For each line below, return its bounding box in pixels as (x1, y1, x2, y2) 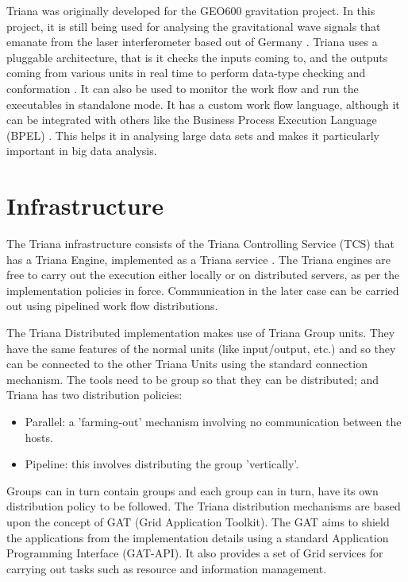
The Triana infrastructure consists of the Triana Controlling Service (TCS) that (6, 235, 395, 252)
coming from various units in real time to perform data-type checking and (6, 64, 366, 81)
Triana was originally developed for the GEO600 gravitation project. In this (6, 2, 375, 18)
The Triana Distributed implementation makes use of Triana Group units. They (6, 324, 395, 341)
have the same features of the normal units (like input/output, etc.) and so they (6, 339, 396, 356)
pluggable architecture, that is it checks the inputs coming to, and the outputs (6, 48, 388, 65)
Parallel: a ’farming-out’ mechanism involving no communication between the (25, 413, 402, 429)
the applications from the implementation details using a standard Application (6, 529, 389, 545)
